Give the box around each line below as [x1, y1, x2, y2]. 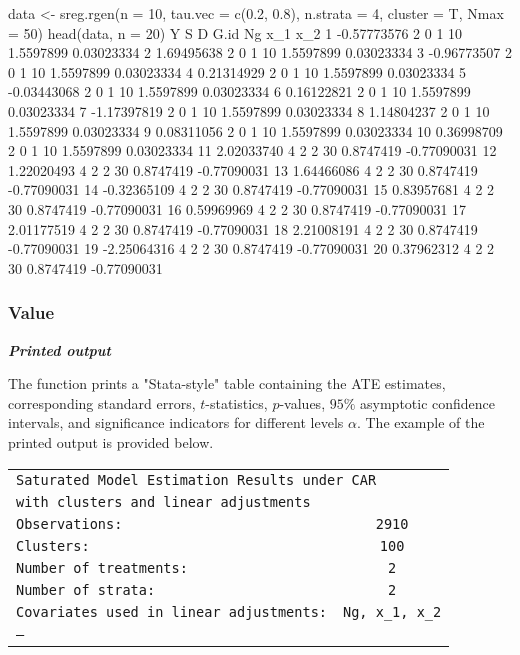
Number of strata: [16, 581, 156, 598]
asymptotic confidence [360, 392, 496, 413]
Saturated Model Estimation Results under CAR [16, 471, 377, 488]
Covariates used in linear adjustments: [16, 603, 327, 620]
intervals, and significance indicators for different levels [8, 412, 344, 433]
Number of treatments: [16, 559, 188, 576]
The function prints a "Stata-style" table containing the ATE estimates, [8, 373, 446, 394]
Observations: [16, 515, 123, 532]
